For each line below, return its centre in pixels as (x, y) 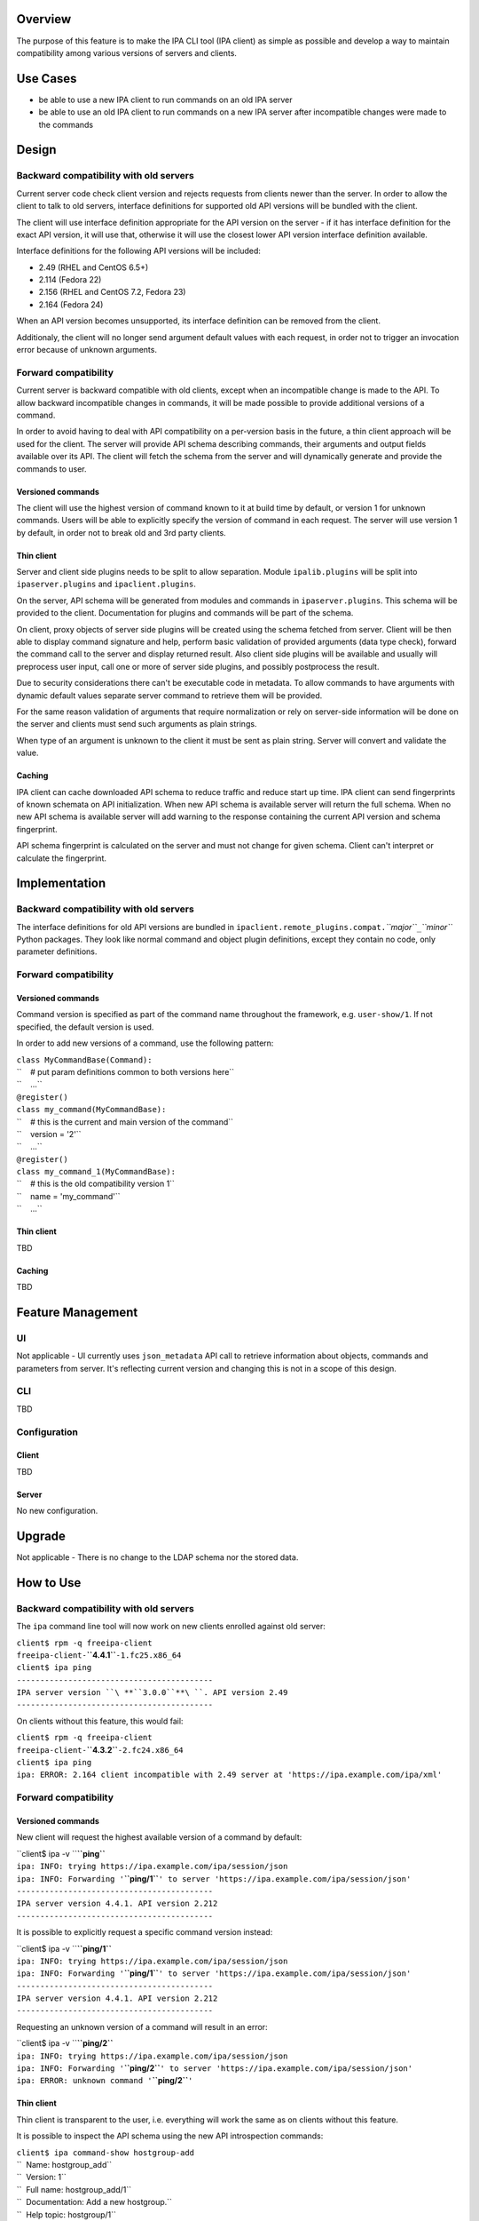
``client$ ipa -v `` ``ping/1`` (64, 1948)
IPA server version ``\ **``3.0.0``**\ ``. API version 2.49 (152, 1693)
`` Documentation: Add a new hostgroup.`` (94, 2202)
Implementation (61, 884)
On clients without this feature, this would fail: (100, 1721)
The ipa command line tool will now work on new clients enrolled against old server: (171, 1627)
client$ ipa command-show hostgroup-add (106, 2153)
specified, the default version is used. (85, 1027)
